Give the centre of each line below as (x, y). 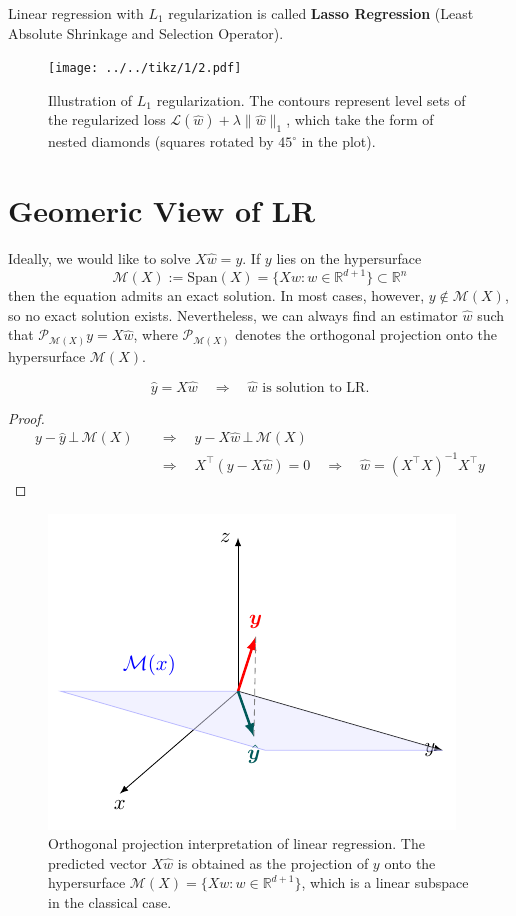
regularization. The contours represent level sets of (311, 99)
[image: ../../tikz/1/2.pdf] (145, 68)
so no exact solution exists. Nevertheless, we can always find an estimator (233, 314)
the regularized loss (107, 119)
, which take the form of (360, 119)
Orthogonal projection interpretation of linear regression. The (236, 843)
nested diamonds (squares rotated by (161, 141)
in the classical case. (110, 901)
